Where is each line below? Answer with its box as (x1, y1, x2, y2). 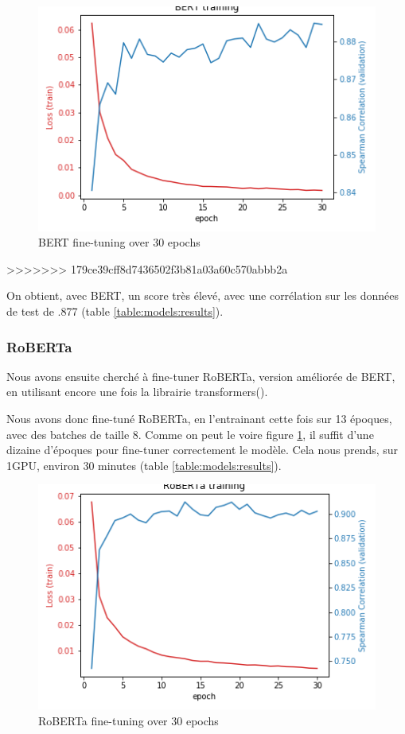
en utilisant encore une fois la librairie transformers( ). (6, 383, 268, 400)
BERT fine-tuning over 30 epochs (38, 234, 201, 250)
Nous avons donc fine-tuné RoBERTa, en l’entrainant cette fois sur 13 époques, (6, 410, 392, 427)
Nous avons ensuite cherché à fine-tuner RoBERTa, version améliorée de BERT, (6, 367, 395, 384)
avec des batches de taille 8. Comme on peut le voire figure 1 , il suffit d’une (6, 425, 374, 442)
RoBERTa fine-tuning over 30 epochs (38, 712, 219, 728)
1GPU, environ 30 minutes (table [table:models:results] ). (6, 456, 282, 473)
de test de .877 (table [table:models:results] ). (6, 303, 224, 320)
